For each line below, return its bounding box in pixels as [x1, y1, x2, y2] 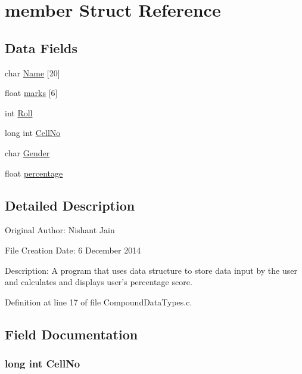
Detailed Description [5, 196, 135, 214]
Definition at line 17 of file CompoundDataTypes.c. [5, 295, 192, 308]
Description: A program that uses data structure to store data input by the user [5, 264, 297, 276]
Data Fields [5, 38, 78, 57]
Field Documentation [5, 324, 138, 343]
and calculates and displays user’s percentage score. [5, 276, 192, 288]
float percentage [5, 166, 63, 179]
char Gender [5, 146, 50, 159]
